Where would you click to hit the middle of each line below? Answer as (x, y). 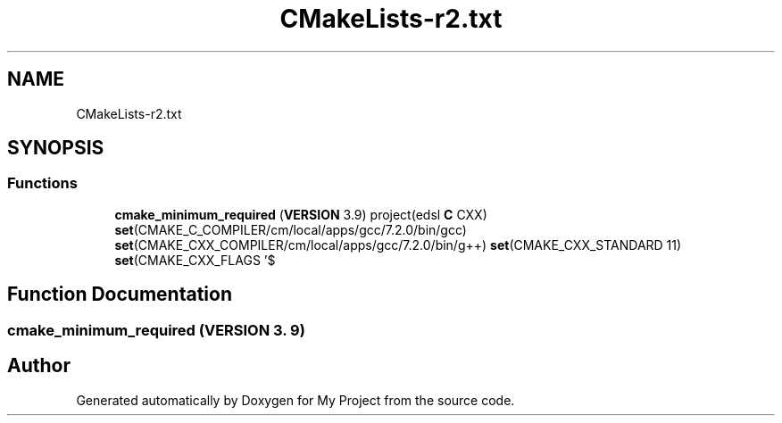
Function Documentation (120, 294)
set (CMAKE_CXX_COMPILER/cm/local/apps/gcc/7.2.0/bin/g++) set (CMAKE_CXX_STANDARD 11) (398, 245)
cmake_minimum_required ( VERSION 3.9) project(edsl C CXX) (301, 214)
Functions (42, 183)
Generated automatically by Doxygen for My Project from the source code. (295, 400)
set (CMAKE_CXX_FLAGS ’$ (195, 260)
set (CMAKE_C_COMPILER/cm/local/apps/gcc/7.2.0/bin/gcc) (291, 229)
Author (39, 366)
